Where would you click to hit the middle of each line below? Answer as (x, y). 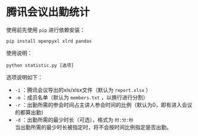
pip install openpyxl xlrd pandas (49, 41)
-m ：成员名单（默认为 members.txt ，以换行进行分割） (81, 97)
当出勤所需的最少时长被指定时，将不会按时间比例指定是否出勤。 (93, 127)
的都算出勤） (30, 112)
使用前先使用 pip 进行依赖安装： (46, 30)
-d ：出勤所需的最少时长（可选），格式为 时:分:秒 (74, 119)
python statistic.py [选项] (40, 65)
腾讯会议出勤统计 (48, 12)
